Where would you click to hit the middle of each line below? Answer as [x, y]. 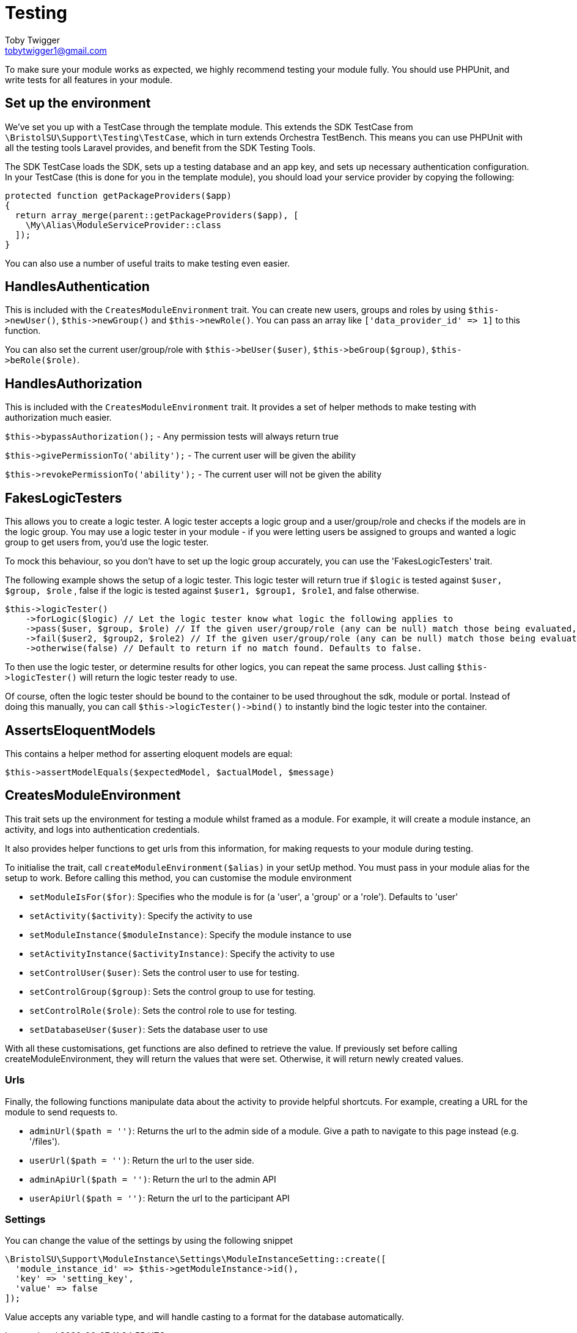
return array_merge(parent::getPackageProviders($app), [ [157, 215]
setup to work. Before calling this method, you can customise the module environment [178, 877]
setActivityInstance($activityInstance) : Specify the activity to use [182, 953]
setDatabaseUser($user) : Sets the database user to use [149, 1029]
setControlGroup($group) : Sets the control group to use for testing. [173, 991]
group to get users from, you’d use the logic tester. [107, 542]
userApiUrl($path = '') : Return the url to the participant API [160, 1198]
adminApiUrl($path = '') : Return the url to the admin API [153, 1179]
